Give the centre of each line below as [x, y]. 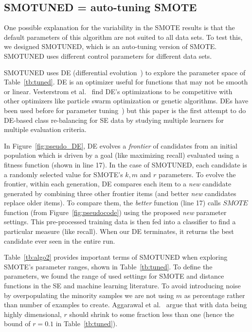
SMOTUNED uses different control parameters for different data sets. [108, 56]
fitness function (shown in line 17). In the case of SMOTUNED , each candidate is [126, 164]
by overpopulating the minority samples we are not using [89, 295]
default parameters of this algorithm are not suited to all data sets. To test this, [123, 37]
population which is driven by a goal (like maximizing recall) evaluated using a [122, 155]
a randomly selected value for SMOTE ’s [63, 174]
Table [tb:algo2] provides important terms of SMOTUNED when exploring [116, 257]
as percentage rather [215, 295]
